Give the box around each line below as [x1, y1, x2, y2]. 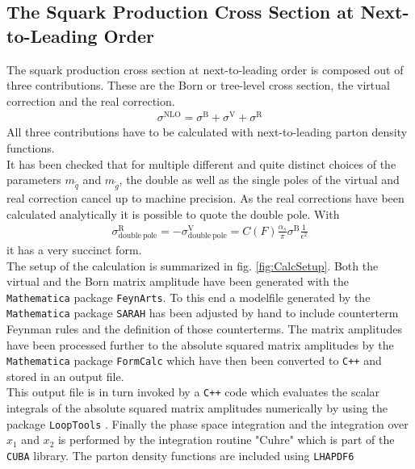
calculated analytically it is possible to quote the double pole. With [6, 205, 340, 222]
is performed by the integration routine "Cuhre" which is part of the [57, 431, 395, 448]
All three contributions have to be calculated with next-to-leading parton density [6, 124, 408, 140]
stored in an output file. [6, 367, 124, 384]
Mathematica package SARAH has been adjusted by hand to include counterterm [6, 304, 399, 321]
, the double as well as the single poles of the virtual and [119, 171, 400, 188]
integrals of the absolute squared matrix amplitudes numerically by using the [6, 400, 388, 417]
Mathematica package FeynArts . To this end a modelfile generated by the [6, 288, 371, 305]
